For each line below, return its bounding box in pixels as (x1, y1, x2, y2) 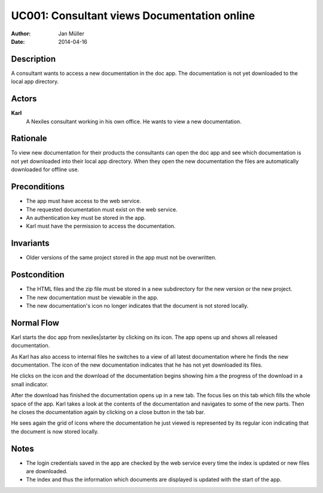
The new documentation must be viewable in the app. (26, 294, 159, 301)
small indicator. (11, 380, 49, 388)
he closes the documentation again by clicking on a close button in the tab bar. (11, 408, 206, 416)
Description (11, 54, 56, 64)
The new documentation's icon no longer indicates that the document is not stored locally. (26, 302, 249, 309)
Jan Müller (58, 30, 85, 37)
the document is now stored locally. (11, 428, 99, 435)
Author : (11, 30, 31, 37)
